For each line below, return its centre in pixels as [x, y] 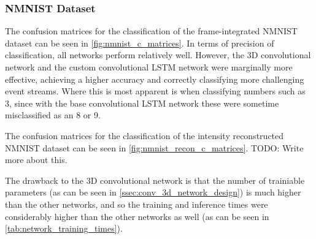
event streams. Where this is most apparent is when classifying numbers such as [155, 91]
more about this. [36, 160]
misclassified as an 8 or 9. [53, 115]
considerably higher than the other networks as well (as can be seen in [137, 216]
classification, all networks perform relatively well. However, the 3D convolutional [158, 55]
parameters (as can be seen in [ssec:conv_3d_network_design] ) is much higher [153, 192]
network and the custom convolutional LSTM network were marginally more [149, 67]
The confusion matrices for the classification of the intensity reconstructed [145, 135]
